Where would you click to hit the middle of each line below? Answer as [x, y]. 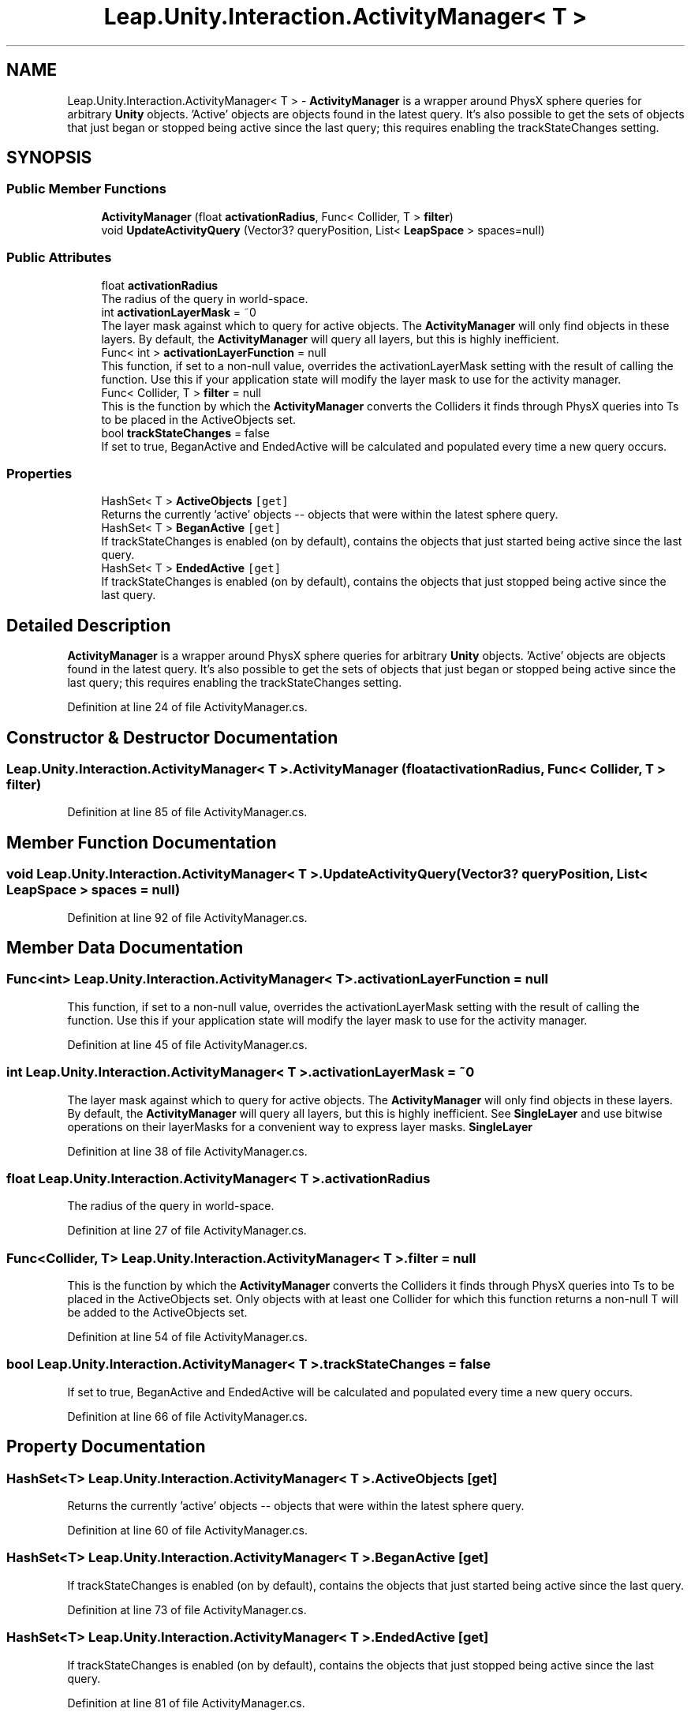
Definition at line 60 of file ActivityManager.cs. [187, 1531]
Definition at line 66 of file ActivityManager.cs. [187, 1416]
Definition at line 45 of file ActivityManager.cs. [187, 1044]
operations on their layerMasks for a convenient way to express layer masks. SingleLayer [300, 1126]
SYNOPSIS [49, 158]
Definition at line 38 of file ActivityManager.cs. [187, 1151]
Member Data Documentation [125, 948]
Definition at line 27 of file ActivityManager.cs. [187, 1231]
